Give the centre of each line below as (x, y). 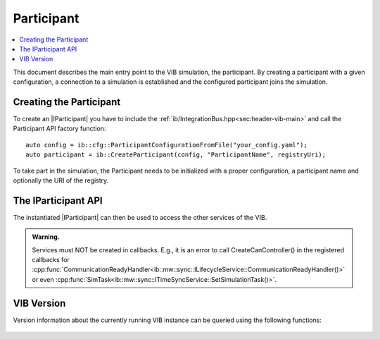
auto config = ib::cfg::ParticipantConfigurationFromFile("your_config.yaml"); (166, 145)
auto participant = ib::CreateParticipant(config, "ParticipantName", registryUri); (176, 155)
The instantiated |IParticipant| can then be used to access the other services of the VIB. (140, 217)
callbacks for (51, 260)
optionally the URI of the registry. (61, 180)
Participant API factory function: (59, 129)
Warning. (46, 237)
